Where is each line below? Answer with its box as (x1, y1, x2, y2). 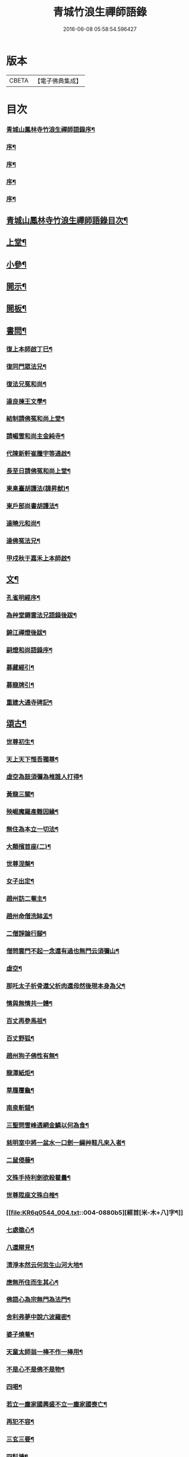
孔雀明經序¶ (6, 594, 40, 602)
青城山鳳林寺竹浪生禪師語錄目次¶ (6, 215, 128, 225)
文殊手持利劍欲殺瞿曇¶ (6, 1173, 71, 1182)
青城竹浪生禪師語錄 (52, 5, 147, 19)
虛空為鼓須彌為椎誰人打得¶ (6, 772, 83, 781)
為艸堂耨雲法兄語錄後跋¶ (6, 611, 77, 619)
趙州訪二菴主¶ (6, 895, 46, 903)
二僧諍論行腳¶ (6, 930, 46, 938)
